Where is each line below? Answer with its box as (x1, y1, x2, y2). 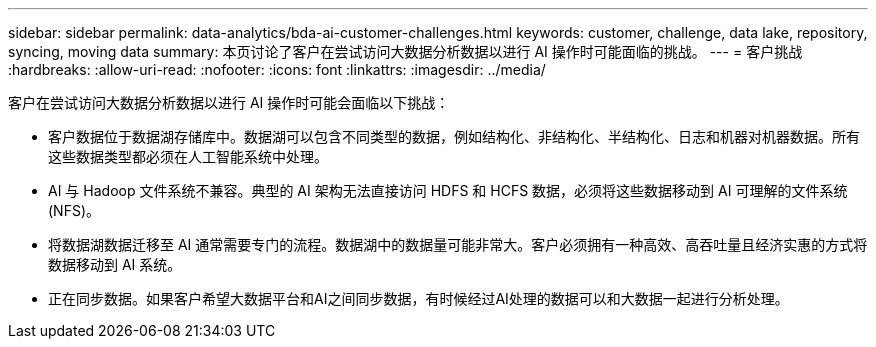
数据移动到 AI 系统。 (48, 256, 182, 273)
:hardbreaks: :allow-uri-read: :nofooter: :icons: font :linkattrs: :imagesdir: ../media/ (8, 61, 546, 78)
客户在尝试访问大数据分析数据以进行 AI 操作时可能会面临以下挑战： (8, 94, 450, 111)
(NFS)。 (48, 202, 101, 219)
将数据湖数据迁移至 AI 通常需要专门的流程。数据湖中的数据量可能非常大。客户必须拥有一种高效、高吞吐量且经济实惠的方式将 (48, 236, 868, 253)
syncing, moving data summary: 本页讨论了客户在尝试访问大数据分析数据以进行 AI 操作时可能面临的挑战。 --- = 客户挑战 (8, 43, 803, 60)
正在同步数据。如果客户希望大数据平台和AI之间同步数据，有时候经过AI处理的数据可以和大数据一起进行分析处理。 (48, 290, 789, 307)
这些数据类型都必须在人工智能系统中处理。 (48, 148, 328, 165)
